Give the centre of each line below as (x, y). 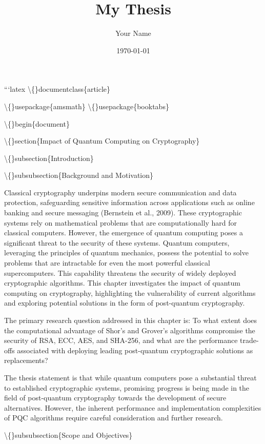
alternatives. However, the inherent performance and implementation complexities (133, 407)
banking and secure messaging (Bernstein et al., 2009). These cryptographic (123, 213)
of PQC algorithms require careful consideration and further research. (114, 418)
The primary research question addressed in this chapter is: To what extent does (131, 320)
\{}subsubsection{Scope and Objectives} (68, 435)
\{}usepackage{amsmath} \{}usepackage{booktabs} (87, 106)
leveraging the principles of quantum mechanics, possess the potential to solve (126, 253)
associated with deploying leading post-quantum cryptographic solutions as (135, 350)
